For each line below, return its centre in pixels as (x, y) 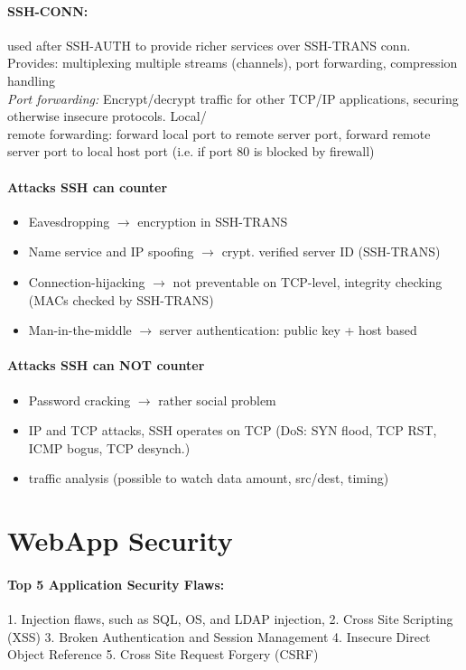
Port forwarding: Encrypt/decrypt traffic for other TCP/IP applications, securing (233, 98)
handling (31, 80)
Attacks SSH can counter (88, 186)
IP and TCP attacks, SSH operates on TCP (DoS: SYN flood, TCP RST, (233, 430)
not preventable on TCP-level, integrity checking (308, 281)
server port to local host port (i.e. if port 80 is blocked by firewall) (191, 151)
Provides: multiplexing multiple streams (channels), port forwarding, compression (233, 63)
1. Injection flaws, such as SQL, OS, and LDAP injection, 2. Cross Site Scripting (230, 619)
